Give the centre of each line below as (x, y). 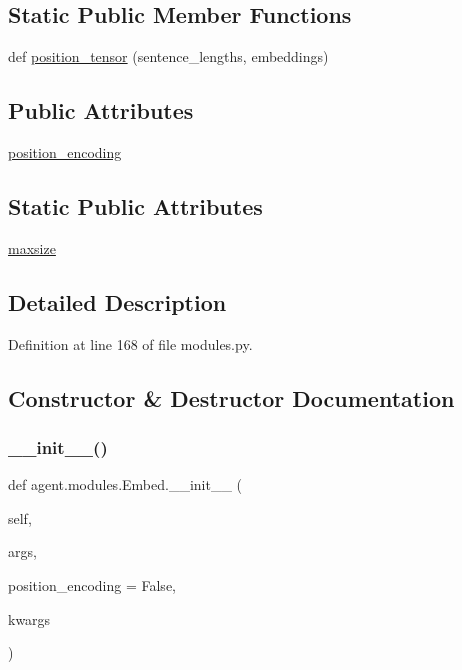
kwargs (29, 618)
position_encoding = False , (92, 584)
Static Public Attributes (135, 205)
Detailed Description (117, 301)
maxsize (32, 247)
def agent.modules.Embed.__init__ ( (125, 484)
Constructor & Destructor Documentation (231, 397)
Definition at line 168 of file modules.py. (130, 343)
